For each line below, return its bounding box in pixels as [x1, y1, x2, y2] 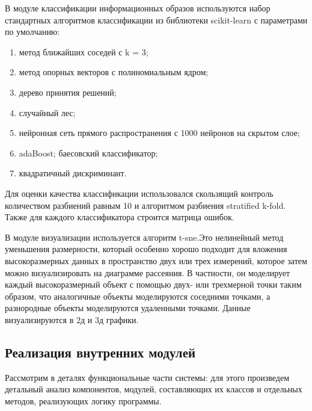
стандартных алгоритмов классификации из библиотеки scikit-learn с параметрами [5, 13, 308, 26]
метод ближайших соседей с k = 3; [19, 45, 148, 58]
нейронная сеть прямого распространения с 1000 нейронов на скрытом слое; [19, 126, 300, 139]
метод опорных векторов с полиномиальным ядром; [19, 66, 209, 78]
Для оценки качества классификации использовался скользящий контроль [5, 187, 274, 199]
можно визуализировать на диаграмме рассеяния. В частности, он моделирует [5, 266, 290, 279]
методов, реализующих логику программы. [5, 394, 162, 407]
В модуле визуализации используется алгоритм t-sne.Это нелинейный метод [5, 230, 284, 243]
